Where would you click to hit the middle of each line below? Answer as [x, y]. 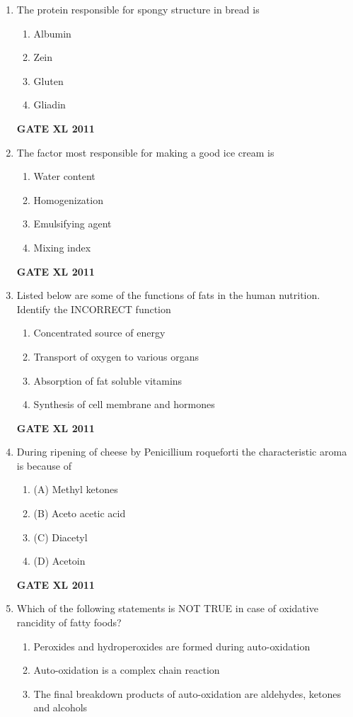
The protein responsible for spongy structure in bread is [138, 9]
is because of [44, 465]
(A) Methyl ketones [76, 489]
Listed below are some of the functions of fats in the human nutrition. [168, 295]
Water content [64, 176]
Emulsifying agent [73, 224]
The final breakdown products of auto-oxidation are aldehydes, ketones [187, 693]
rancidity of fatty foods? [69, 622]
